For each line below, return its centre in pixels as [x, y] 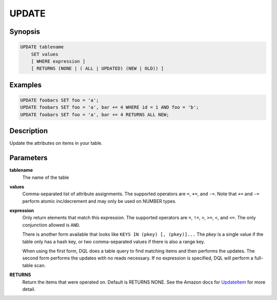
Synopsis [25, 32]
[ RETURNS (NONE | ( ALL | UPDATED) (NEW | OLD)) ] [97, 69]
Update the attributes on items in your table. [56, 143]
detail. [29, 289]
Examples [26, 85]
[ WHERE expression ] [58, 61]
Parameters [28, 158]
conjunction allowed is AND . [51, 225]
